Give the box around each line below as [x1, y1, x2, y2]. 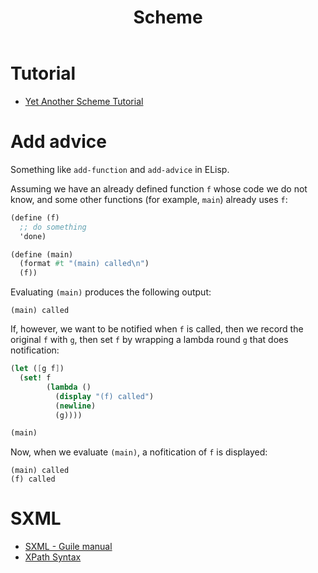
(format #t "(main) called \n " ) [19, 259, 150, 269]
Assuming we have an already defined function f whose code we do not [10, 182, 308, 195]
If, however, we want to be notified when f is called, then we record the [10, 323, 304, 335]
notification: [10, 344, 60, 356]
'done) [19, 231, 47, 241]
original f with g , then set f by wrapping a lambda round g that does [10, 334, 289, 346]
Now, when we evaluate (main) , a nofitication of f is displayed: [10, 446, 268, 458]
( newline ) [54, 401, 97, 411]
